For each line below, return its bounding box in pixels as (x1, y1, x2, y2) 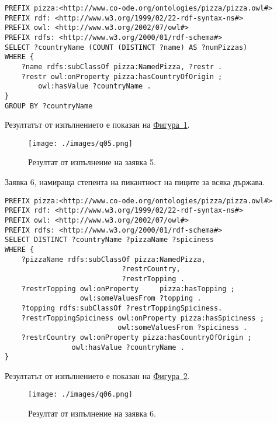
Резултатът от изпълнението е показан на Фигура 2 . (5, 369, 190, 381)
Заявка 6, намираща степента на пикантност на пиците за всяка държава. (5, 176, 265, 188)
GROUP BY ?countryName (5, 101, 93, 110)
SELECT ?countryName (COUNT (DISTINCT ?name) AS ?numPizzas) (5, 43, 248, 52)
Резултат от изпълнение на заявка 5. (28, 156, 156, 168)
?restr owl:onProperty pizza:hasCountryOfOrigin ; (21, 72, 223, 81)
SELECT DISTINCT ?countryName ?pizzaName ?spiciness (5, 236, 214, 244)
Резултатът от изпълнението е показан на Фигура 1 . (5, 118, 190, 131)
